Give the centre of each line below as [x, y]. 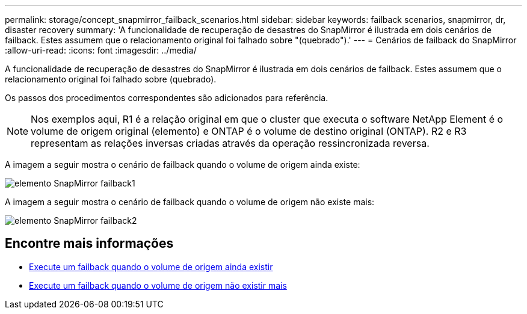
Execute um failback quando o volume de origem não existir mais [158, 285]
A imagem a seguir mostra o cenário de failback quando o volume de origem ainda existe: [183, 165]
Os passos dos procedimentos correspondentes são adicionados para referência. [167, 98]
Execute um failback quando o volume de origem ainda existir [151, 266]
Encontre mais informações [89, 244]
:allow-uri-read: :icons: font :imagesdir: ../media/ [101, 50]
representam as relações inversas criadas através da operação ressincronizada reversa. [230, 143]
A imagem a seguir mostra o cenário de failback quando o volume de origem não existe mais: [190, 202]
